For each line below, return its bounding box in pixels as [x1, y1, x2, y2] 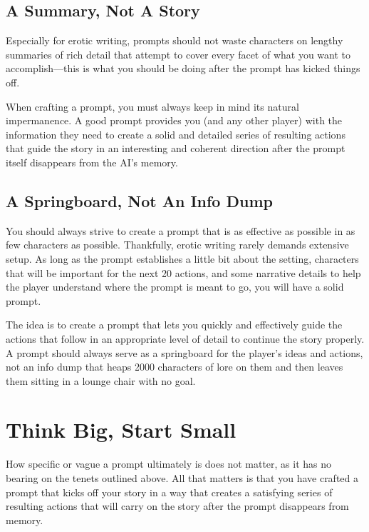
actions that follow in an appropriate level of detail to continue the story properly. [6, 331, 365, 346]
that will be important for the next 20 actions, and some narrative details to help [6, 265, 361, 280]
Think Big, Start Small [6, 415, 237, 444]
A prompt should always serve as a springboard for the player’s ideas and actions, [6, 345, 363, 360]
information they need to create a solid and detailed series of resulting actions [6, 126, 345, 141]
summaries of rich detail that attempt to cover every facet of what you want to [6, 46, 351, 61]
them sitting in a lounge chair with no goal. [6, 373, 196, 388]
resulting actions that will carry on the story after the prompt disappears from [6, 498, 349, 513]
